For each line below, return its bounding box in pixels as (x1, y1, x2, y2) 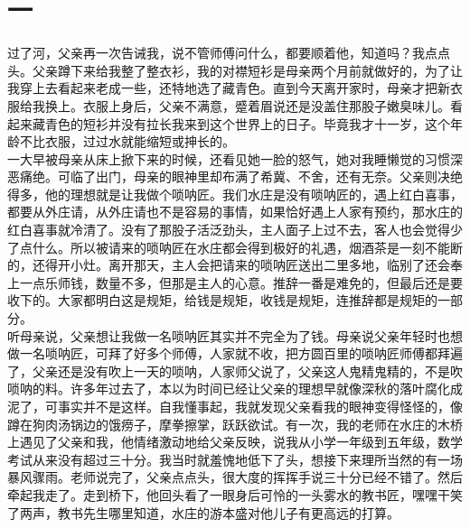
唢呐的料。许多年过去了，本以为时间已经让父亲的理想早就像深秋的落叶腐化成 (7, 379, 463, 398)
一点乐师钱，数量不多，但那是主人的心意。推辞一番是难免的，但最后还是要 (19, 273, 463, 292)
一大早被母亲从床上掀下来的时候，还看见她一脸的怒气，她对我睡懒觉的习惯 (7, 149, 450, 168)
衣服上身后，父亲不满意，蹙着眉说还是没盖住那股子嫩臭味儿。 (82, 96, 450, 115)
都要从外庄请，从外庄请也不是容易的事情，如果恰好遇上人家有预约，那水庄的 (7, 202, 463, 221)
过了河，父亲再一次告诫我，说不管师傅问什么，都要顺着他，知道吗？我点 (7, 43, 437, 62)
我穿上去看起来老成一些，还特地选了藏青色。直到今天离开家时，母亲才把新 (7, 79, 450, 97)
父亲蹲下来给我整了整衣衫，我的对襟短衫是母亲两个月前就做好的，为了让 (32, 60, 463, 79)
